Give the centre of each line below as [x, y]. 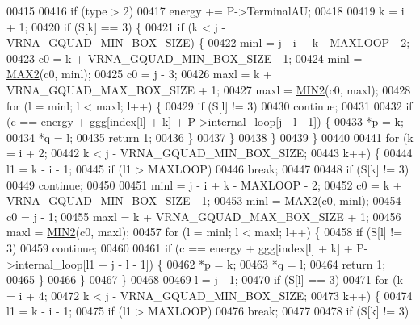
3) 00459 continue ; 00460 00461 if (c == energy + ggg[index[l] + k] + [180, 247]
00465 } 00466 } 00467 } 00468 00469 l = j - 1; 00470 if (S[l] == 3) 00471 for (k [205, 279]
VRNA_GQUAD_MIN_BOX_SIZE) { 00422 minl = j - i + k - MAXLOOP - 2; [208, 42]
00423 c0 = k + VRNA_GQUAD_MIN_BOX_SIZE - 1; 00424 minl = [185, 58]
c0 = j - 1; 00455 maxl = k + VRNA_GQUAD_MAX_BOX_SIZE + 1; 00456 [204, 216]
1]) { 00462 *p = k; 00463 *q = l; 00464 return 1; [263, 263]
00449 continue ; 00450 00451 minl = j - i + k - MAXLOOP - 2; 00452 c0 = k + [204, 184]
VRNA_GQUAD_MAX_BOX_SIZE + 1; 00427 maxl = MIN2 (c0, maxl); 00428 [209, 89]
